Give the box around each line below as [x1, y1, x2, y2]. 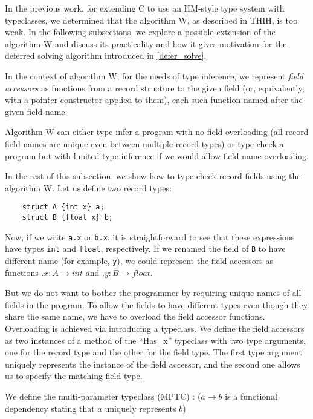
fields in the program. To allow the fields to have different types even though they [5, 298, 308, 311]
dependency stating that [5, 401, 95, 414]
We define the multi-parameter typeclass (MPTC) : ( [5, 389, 201, 402]
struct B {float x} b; [22, 213, 113, 222]
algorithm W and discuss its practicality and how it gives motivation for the [5, 37, 287, 50]
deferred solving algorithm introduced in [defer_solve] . [5, 49, 207, 62]
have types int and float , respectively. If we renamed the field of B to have [5, 242, 286, 255]
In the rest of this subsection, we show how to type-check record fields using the [5, 170, 301, 182]
